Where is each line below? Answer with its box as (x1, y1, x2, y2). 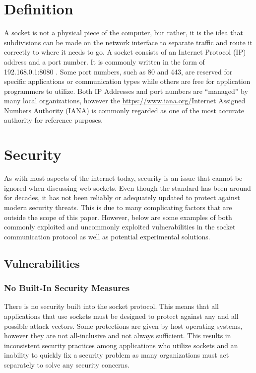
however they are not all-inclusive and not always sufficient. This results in (4, 330, 231, 341)
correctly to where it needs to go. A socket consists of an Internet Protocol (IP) (4, 47, 246, 57)
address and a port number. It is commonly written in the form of (4, 56, 205, 67)
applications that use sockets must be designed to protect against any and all (4, 310, 239, 321)
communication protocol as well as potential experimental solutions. (4, 231, 210, 241)
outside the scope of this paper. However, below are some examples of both (4, 212, 232, 222)
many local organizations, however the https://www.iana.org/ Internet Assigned (4, 95, 246, 106)
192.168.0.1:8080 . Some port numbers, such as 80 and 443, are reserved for (4, 66, 233, 76)
